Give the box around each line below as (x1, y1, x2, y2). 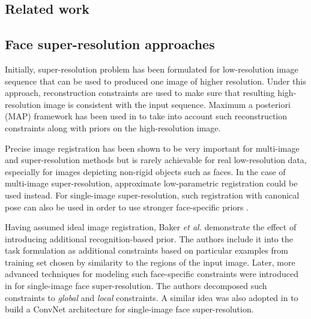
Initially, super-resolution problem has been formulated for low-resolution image (5, 62, 298, 75)
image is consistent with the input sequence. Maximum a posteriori (43, 98, 291, 110)
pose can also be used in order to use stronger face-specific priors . (5, 200, 249, 213)
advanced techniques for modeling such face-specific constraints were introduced (5, 267, 298, 280)
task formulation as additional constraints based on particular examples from (5, 244, 289, 257)
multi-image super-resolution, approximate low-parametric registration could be (5, 177, 298, 189)
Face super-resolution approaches (5, 35, 215, 53)
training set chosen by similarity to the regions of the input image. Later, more (5, 255, 295, 268)
